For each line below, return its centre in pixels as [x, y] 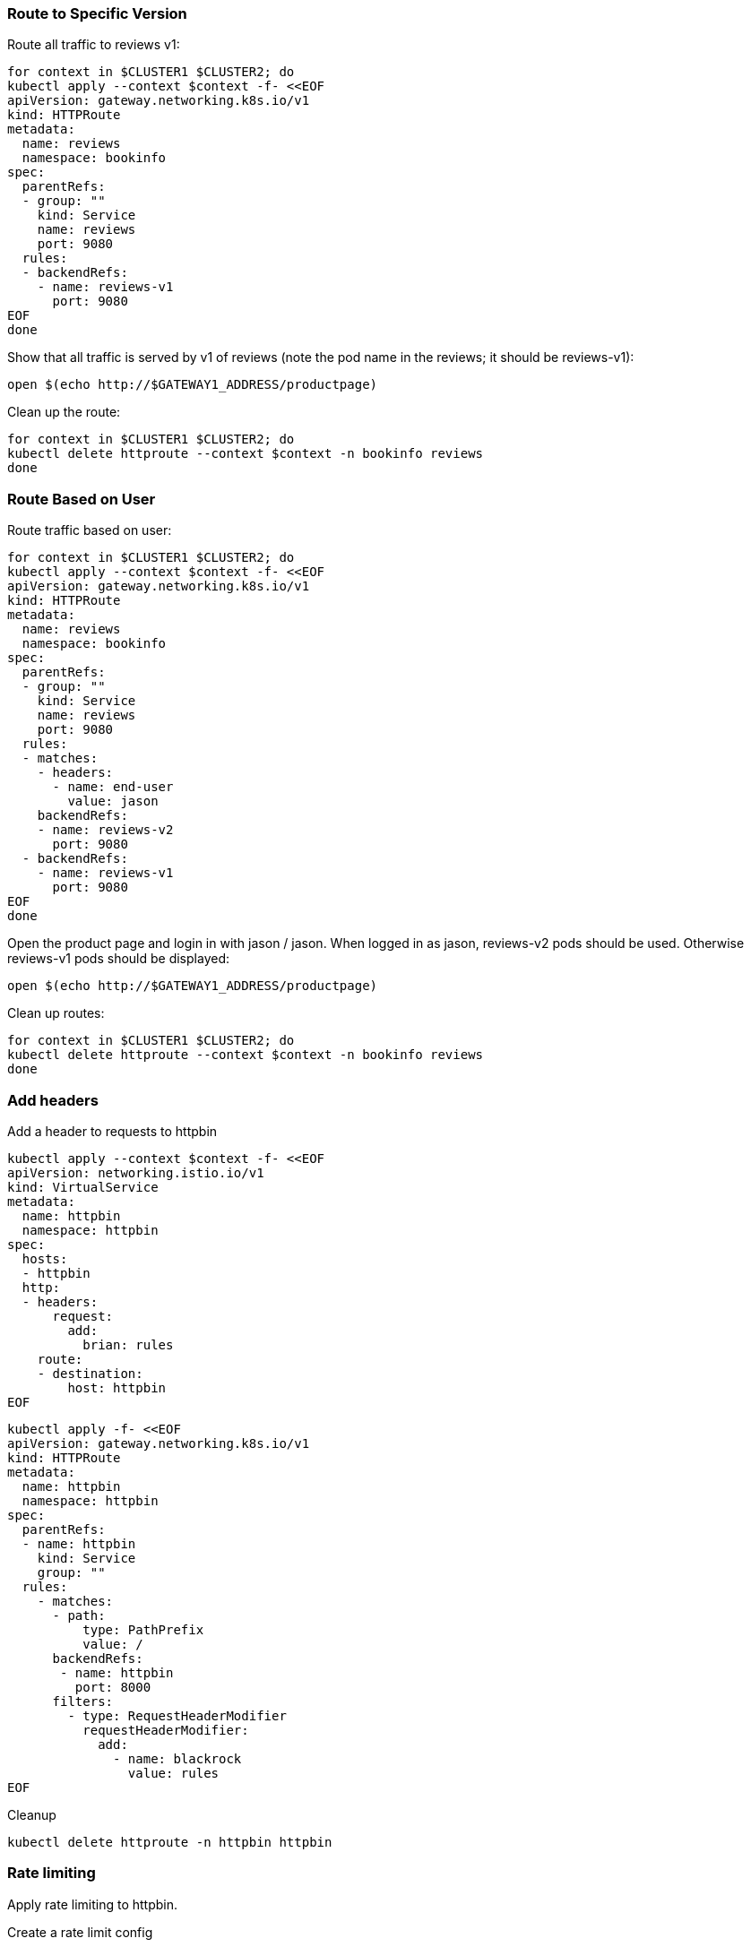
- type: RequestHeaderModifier [177, 1715]
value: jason [113, 801]
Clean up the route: [64, 412]
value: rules [173, 1773]
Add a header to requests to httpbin [112, 1131]
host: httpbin [117, 1387]
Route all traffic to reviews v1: [94, 45]
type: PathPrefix [143, 1629]
